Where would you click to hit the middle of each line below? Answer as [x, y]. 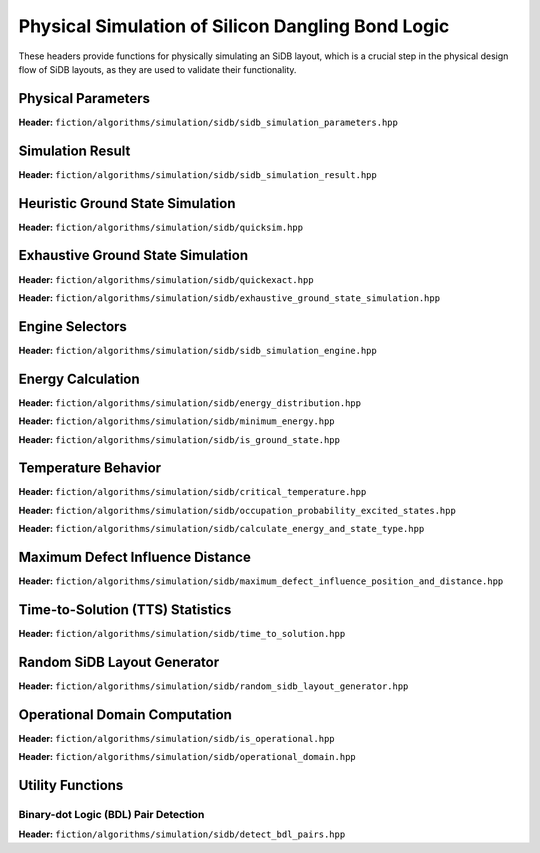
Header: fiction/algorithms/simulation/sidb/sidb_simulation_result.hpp [197, 174]
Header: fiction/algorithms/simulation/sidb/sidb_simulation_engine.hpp [197, 350]
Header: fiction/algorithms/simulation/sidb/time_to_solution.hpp [182, 634]
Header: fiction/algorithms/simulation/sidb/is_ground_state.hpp [179, 439]
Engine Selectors [72, 326]
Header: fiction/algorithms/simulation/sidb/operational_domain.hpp [187, 757]
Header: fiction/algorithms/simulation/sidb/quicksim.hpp [161, 227]
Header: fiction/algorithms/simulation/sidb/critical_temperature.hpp [192, 492]
